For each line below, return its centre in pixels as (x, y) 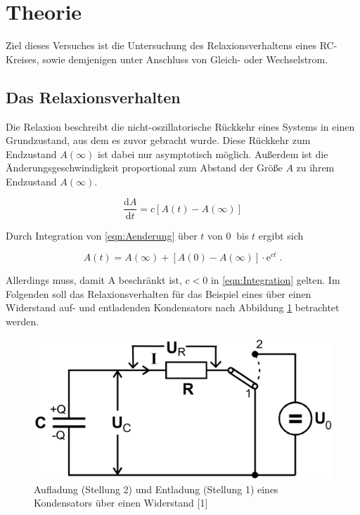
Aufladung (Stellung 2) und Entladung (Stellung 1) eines (156, 489)
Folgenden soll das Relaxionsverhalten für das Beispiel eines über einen (159, 293)
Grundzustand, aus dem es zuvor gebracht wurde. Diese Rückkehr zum (158, 140)
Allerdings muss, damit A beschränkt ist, (94, 280)
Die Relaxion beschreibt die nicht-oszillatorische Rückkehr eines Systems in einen (180, 126)
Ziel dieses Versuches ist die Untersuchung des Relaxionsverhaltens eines (161, 45)
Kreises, (22, 59)
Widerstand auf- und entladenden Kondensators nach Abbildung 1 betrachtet (173, 307)
